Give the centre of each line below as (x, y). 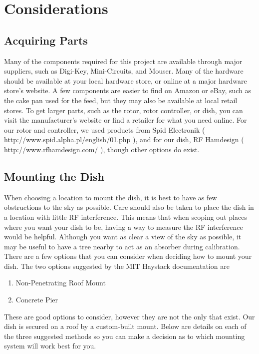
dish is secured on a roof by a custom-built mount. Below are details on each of (125, 326)
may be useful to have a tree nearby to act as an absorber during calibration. (122, 246)
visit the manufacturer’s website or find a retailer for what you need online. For (126, 120)
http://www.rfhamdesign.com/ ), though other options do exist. (102, 149)
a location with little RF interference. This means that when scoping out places (126, 217)
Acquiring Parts (46, 40)
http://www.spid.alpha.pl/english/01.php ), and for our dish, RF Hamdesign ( (124, 139)
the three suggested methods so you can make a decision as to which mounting (125, 336)
